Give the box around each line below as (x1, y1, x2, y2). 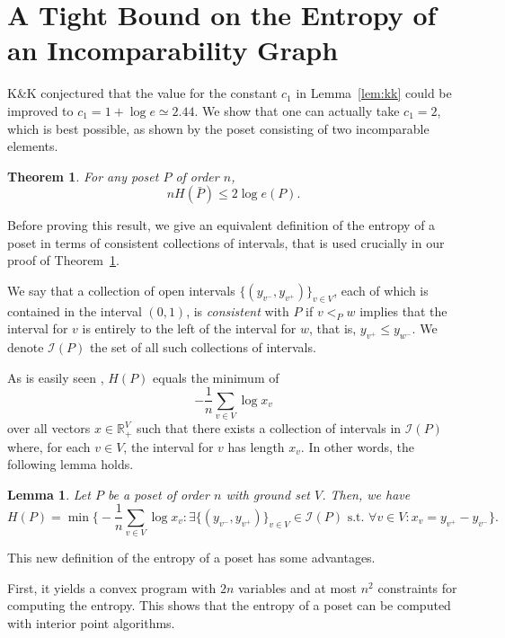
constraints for (377, 578, 457, 597)
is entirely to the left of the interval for (82, 319, 297, 338)
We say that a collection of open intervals (7, 281, 235, 300)
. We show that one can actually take (194, 101, 400, 120)
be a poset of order (107, 484, 209, 503)
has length (227, 437, 285, 456)
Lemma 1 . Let (7, 484, 91, 503)
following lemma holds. (7, 455, 134, 474)
